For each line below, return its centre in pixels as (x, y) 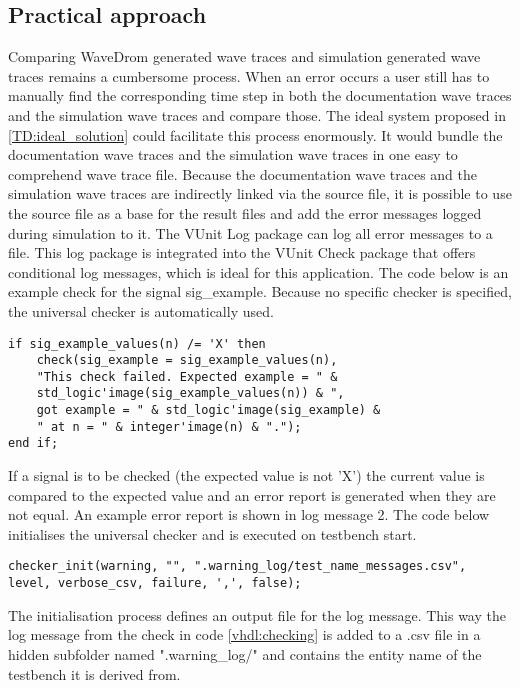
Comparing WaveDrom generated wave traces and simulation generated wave (244, 56)
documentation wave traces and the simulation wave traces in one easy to (233, 154)
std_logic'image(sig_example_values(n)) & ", (190, 393)
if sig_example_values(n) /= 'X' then (137, 343)
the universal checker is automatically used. (141, 310)
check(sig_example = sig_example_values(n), (187, 360)
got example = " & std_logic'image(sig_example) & (208, 410)
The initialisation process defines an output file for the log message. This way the (257, 614)
